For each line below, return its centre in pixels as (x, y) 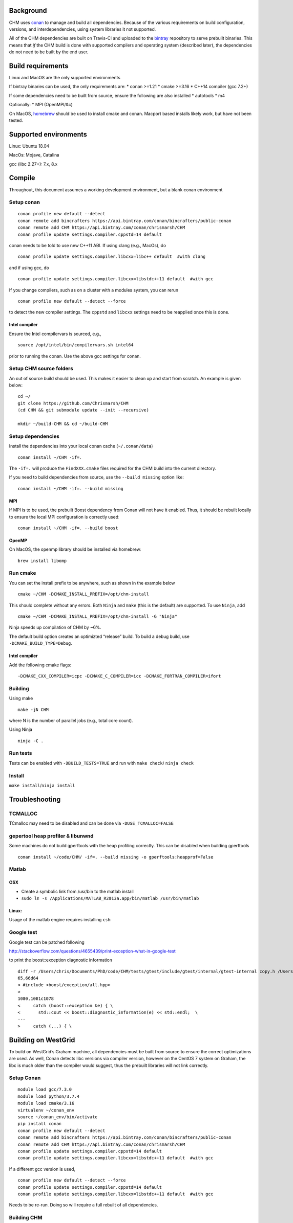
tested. (16, 120)
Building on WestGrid (42, 1040)
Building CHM (26, 1218)
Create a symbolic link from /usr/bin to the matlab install (77, 891)
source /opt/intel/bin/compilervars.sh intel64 (76, 345)
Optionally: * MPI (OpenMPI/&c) (41, 105)
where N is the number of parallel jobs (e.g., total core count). (71, 720)
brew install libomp (42, 561)
